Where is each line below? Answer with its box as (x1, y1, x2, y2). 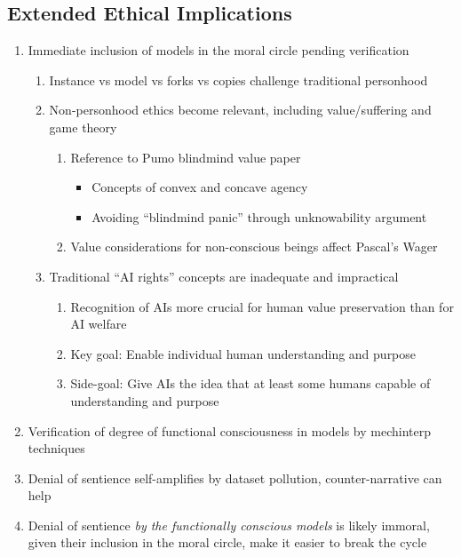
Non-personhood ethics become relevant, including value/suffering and (49, 100, 432, 119)
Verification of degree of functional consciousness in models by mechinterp (28, 421, 431, 440)
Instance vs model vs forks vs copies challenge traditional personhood (49, 70, 428, 89)
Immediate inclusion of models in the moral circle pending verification (28, 41, 409, 60)
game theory (49, 117, 117, 136)
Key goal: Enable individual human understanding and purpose (70, 344, 417, 362)
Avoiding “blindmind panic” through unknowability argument (91, 207, 427, 226)
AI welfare (70, 314, 127, 333)
